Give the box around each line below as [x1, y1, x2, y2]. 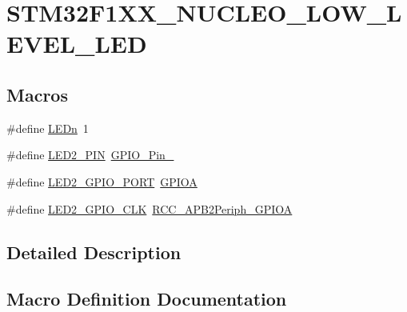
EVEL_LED [6, 27, 147, 60]
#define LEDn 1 [6, 119, 89, 136]
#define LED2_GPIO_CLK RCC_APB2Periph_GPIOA [6, 200, 293, 217]
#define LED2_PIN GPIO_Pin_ [6, 146, 174, 163]
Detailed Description [6, 239, 182, 264]
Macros [6, 82, 68, 106]
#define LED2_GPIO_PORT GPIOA [6, 173, 198, 190]
